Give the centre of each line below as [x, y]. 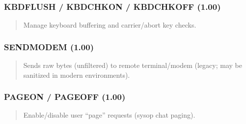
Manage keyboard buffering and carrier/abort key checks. [110, 25]
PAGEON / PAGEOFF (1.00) [65, 97]
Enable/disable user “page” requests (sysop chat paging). [109, 115]
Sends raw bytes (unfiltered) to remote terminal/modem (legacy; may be [133, 65]
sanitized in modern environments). [77, 75]
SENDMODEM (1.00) [49, 46]
